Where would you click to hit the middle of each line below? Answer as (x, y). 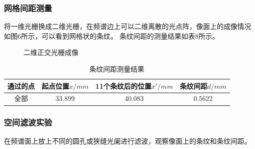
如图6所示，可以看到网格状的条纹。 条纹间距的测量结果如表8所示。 (112, 36)
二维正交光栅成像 (51, 52)
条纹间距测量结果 (117, 69)
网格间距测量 (28, 8)
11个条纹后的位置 (123, 86)
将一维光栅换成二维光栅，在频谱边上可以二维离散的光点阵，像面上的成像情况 (127, 26)
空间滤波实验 (28, 122)
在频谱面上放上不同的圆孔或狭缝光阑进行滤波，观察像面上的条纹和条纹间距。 (127, 140)
